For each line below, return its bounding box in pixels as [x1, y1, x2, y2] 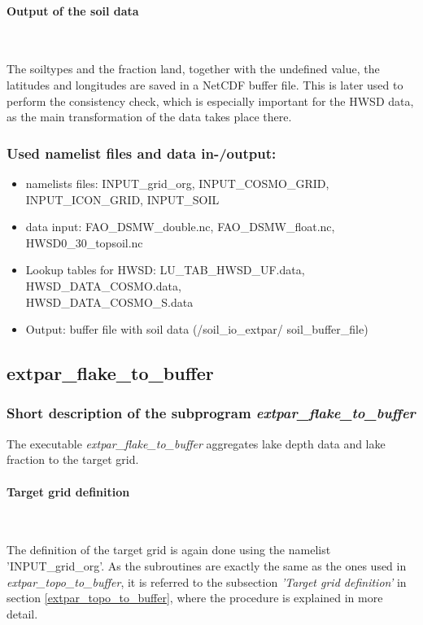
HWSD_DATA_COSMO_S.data [25, 293, 194, 310]
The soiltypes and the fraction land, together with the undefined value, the [7, 60, 380, 77]
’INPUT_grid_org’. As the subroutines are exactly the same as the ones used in [7, 557, 407, 574]
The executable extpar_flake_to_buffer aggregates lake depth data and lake [7, 435, 386, 452]
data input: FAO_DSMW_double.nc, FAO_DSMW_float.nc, [25, 218, 335, 235]
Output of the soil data [7, 2, 139, 19]
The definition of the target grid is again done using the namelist [7, 541, 331, 558]
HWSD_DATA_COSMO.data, [25, 277, 181, 294]
